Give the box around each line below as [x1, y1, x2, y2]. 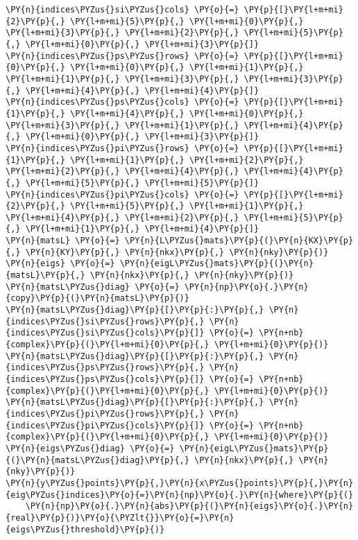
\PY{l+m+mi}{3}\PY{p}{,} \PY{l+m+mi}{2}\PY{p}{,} [6, 28, 239, 38]
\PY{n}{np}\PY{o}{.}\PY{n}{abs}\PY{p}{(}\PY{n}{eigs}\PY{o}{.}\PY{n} [25, 501, 354, 512]
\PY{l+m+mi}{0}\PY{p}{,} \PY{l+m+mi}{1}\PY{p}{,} [70, 62, 304, 73]
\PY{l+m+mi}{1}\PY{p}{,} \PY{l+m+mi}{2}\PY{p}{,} [70, 155, 304, 165]
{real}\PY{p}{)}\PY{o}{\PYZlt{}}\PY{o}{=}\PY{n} [6, 512, 235, 523]
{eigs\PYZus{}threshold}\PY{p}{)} [6, 524, 165, 534]
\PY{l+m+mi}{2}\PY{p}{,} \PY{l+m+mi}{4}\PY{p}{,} [6, 166, 239, 177]
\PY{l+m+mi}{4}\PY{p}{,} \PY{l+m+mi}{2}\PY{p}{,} [6, 212, 239, 223]
